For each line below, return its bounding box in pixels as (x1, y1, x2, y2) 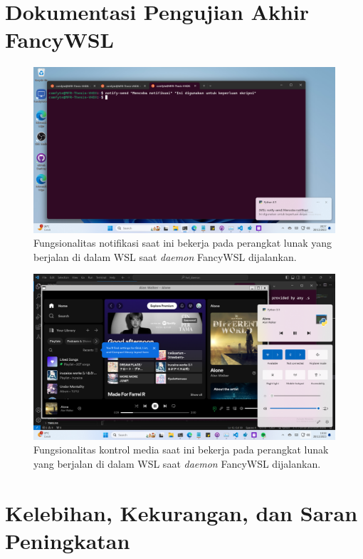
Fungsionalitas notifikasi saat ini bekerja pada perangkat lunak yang (33, 235, 332, 250)
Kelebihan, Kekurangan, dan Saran (5, 498, 358, 527)
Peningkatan (5, 525, 130, 555)
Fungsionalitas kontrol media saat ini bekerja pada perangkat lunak (33, 442, 329, 457)
